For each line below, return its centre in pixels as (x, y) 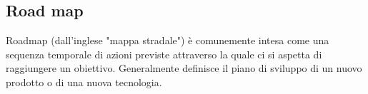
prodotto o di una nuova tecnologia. (84, 82)
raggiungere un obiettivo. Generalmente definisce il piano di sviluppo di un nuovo (184, 68)
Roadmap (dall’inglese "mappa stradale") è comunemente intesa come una (168, 40)
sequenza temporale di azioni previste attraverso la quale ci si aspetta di (164, 54)
